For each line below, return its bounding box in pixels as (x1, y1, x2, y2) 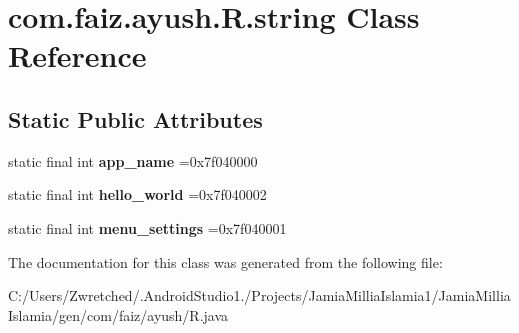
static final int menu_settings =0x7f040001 (8, 217, 287, 238)
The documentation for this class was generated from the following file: (8, 251, 443, 272)
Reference (8, 35, 147, 76)
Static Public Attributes (8, 103, 263, 134)
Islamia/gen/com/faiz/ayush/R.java (8, 304, 229, 325)
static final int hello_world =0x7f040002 (8, 184, 267, 205)
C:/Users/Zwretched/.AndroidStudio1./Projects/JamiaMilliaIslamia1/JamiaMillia (8, 285, 511, 306)
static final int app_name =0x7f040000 (8, 150, 258, 171)
